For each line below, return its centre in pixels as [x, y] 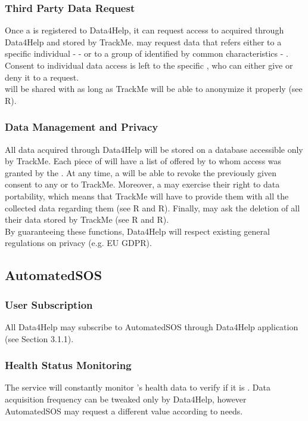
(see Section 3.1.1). [39, 338]
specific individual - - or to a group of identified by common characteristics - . [147, 53]
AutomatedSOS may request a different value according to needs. [124, 411]
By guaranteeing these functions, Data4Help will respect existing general [137, 231]
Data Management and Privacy [82, 127]
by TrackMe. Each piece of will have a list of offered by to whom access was [143, 161]
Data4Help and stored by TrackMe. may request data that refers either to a [143, 42]
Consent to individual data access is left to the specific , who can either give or [149, 65]
